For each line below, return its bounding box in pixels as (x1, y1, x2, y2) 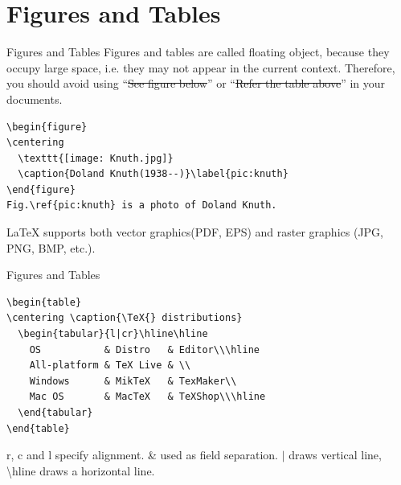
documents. (6, 90, 63, 107)
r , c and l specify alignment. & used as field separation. (6, 446, 279, 463)
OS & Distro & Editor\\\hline (29, 343, 260, 356)
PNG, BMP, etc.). (6, 239, 96, 256)
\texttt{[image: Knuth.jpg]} (18, 152, 174, 164)
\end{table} (6, 422, 70, 434)
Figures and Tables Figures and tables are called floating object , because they (6, 43, 390, 60)
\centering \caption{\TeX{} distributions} (6, 312, 243, 324)
